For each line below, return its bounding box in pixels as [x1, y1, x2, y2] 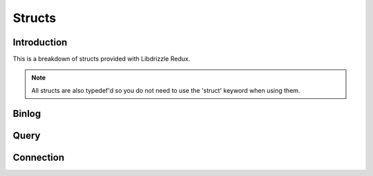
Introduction [12, 36, 68, 48]
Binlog [12, 107, 41, 120]
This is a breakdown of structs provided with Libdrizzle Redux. [12, 55, 191, 63]
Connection [12, 151, 65, 163]
